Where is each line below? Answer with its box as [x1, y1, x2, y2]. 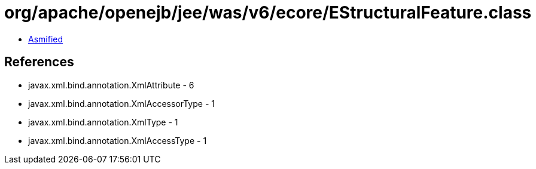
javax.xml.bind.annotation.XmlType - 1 [28, 116, 178, 127]
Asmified [28, 33, 63, 44]
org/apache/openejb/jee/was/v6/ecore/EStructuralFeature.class [4, 2, 532, 23]
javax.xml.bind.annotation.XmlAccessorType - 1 [28, 98, 215, 109]
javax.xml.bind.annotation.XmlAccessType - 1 [28, 135, 207, 146]
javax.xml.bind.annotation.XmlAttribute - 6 [28, 79, 194, 90]
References [4, 54, 74, 70]
